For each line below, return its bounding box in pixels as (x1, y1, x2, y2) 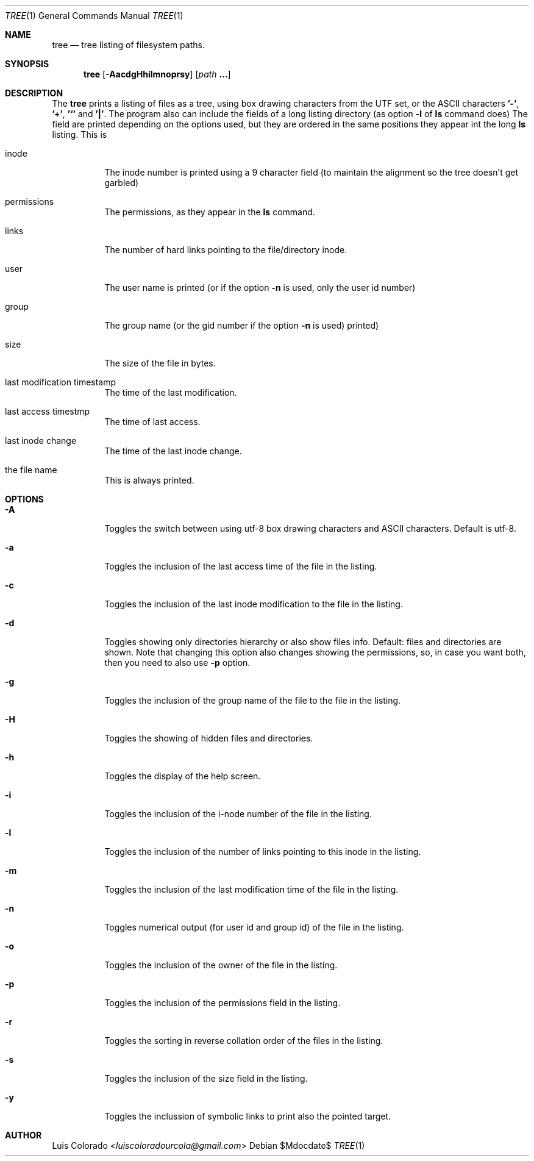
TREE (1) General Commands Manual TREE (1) (5, 10, 183, 21)
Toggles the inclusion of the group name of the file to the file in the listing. (104, 695, 401, 706)
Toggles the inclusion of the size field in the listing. (104, 1073, 308, 1084)
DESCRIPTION (5, 88, 63, 98)
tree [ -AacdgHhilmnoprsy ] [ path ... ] (84, 69, 231, 79)
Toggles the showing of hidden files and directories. (104, 733, 313, 743)
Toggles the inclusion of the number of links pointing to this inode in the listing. (104, 846, 421, 857)
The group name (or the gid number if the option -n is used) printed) (104, 320, 379, 330)
